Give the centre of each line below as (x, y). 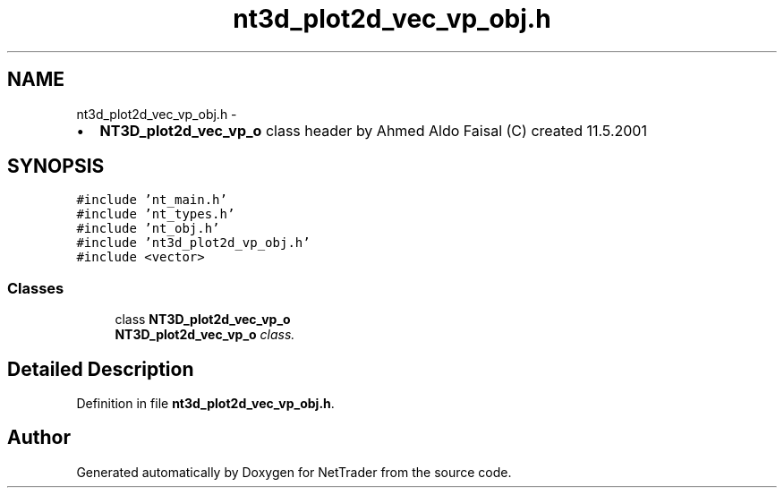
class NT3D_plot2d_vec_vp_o (203, 320)
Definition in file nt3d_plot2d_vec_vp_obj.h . (205, 404)
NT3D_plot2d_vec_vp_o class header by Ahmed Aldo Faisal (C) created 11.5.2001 (373, 130)
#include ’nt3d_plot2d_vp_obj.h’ (193, 243)
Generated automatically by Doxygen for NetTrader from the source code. (294, 472)
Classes (36, 288)
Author (39, 438)
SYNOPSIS (56, 166)
